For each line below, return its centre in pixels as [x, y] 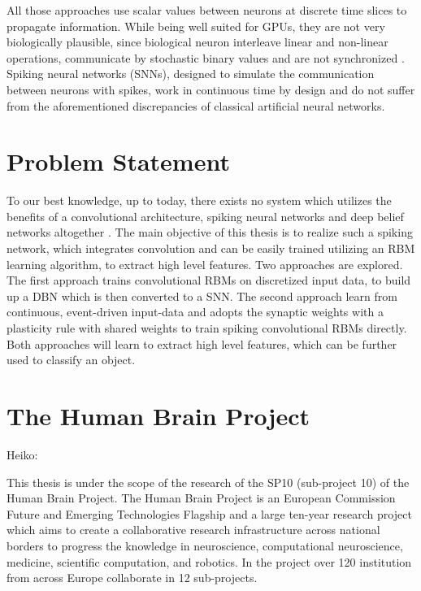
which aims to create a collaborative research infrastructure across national [193, 530]
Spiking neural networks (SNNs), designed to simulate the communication [191, 74]
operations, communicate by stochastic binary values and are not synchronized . [206, 57]
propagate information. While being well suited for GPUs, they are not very [196, 26]
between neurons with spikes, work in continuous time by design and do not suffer [211, 89]
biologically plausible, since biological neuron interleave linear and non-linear [197, 42]
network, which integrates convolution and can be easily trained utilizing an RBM [211, 248]
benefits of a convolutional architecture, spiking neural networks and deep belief [205, 216]
